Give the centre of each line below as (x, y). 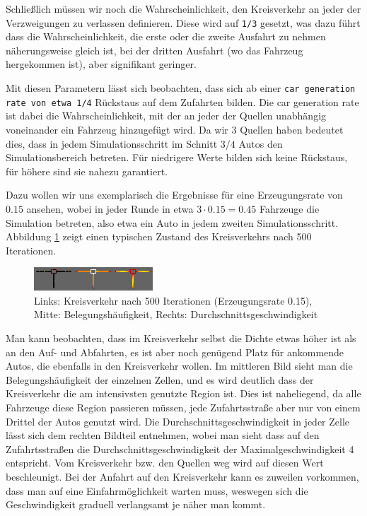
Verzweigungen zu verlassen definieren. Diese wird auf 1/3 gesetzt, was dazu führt (183, 22)
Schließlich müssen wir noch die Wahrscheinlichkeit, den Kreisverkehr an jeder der (183, 8)
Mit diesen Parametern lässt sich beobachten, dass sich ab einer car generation (181, 88)
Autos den (261, 143)
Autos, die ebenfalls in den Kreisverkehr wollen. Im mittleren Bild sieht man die (179, 366)
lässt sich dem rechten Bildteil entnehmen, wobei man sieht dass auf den (163, 435)
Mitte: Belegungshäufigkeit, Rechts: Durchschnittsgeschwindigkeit (176, 314)
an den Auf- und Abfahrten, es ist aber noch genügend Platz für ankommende (175, 352)
